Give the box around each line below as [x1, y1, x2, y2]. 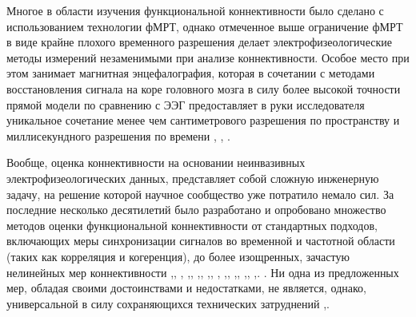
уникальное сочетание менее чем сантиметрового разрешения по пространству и [6, 112, 400, 129]
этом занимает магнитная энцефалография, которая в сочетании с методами [6, 65, 375, 81]
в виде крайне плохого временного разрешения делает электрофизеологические [6, 34, 392, 50]
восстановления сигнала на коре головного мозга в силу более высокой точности [6, 80, 401, 97]
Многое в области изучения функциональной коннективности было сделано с [6, 2, 384, 18]
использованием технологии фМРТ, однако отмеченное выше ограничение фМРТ [6, 18, 403, 34]
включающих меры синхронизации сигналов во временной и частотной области [6, 232, 395, 249]
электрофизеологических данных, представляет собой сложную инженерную [6, 169, 379, 186]
